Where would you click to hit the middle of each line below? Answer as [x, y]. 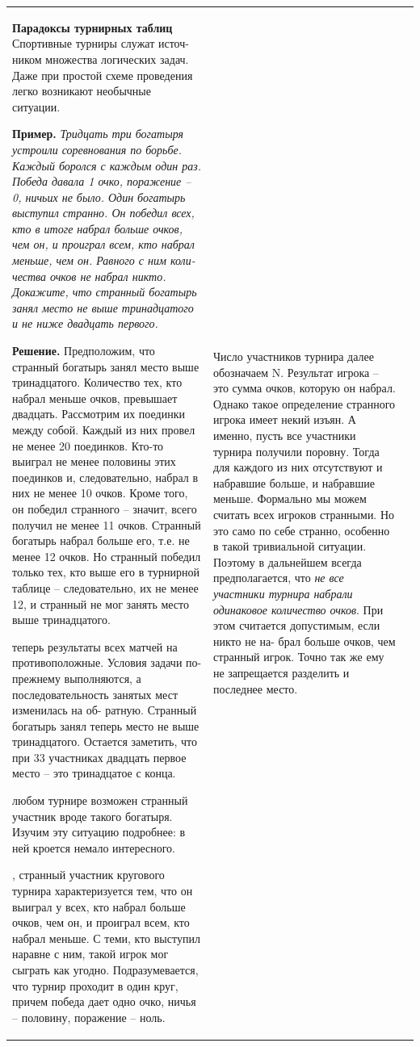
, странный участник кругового [88, 875]
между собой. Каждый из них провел [104, 429]
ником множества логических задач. [101, 59]
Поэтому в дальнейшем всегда [287, 561]
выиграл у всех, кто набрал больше [99, 906]
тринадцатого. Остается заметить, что [105, 741]
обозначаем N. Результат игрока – [296, 372]
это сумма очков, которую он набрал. [304, 388]
